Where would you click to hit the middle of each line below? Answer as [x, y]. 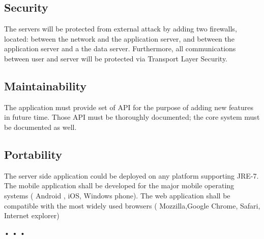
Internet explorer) [32, 215]
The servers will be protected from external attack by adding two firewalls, [121, 29]
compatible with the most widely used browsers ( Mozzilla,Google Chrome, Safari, [132, 205]
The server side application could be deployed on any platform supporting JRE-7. [131, 175]
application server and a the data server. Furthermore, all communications [120, 48]
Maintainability [46, 86]
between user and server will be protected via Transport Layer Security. [116, 58]
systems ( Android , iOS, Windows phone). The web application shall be [117, 195]
